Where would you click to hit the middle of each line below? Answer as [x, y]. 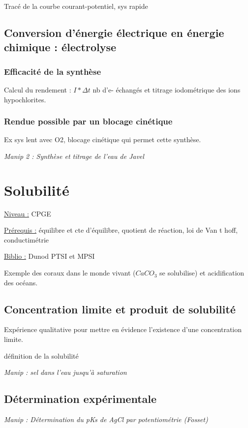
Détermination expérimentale [80, 399]
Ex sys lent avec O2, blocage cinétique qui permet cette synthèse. [103, 139]
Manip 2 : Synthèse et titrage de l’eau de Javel [74, 156]
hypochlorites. [25, 99]
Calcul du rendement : [38, 89]
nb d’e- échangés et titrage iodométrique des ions [167, 89]
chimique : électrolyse [60, 47]
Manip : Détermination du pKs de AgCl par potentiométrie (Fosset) [106, 419]
